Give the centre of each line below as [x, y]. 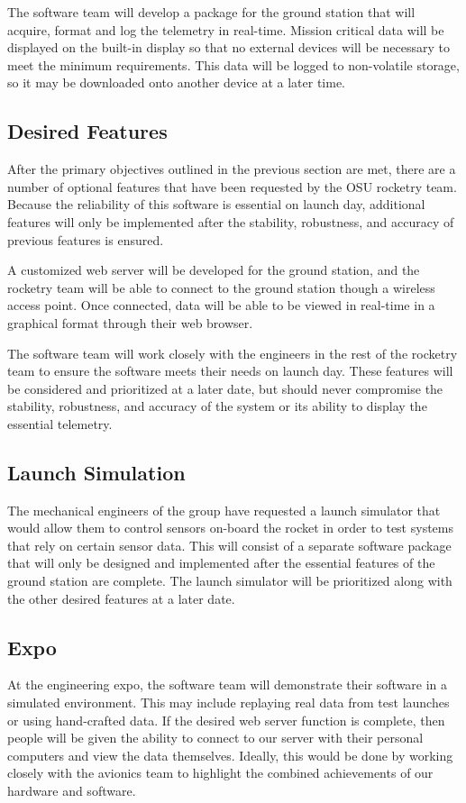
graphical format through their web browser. [130, 322]
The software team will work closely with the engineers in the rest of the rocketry [233, 353]
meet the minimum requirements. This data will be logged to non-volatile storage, [233, 64]
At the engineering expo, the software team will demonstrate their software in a [228, 684]
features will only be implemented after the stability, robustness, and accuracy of [231, 221]
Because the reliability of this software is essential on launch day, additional [216, 204]
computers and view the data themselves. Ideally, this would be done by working [230, 755]
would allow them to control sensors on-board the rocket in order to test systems [230, 528]
